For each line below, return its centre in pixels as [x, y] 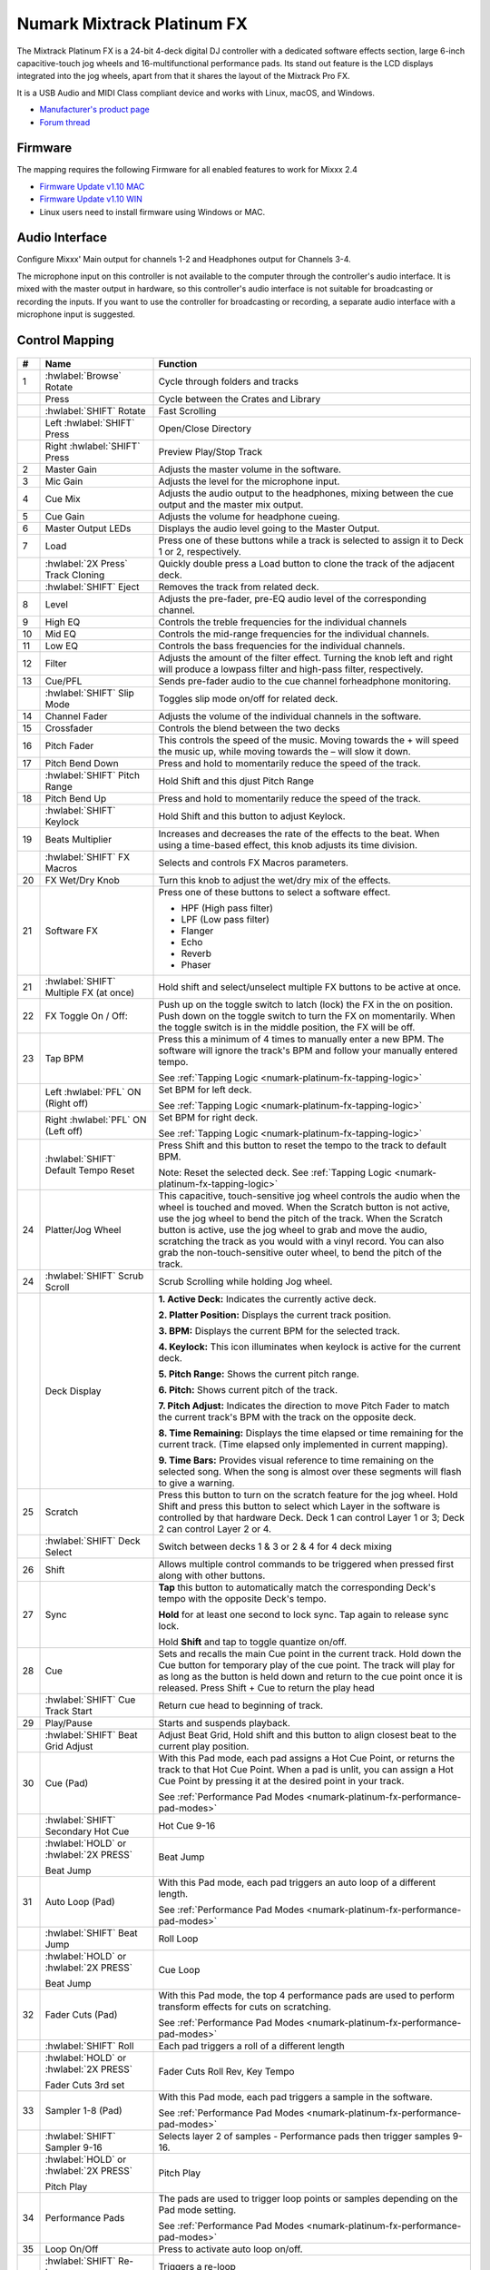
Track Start [69, 1712]
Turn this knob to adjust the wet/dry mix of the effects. [274, 881]
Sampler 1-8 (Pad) [83, 2111]
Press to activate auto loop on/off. [230, 2249]
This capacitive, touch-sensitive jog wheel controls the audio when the [309, 1196]
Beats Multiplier [78, 840]
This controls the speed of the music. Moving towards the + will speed [309, 740]
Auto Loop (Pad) [80, 1902]
